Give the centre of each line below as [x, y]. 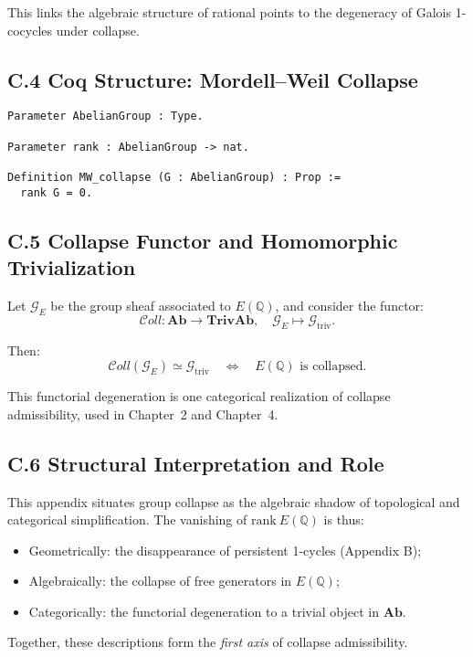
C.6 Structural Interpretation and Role [196, 463]
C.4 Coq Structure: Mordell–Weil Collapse [213, 79]
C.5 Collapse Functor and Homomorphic [203, 240]
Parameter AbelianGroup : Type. [105, 117]
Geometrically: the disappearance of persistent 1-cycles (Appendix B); [225, 550]
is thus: [344, 519]
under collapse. [98, 30]
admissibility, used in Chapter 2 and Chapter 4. [143, 413]
